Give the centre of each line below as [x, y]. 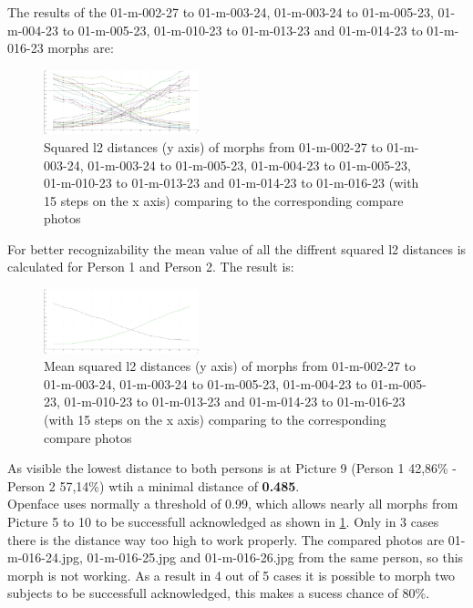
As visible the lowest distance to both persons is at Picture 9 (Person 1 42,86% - [232, 468]
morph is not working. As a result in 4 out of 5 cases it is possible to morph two [231, 575]
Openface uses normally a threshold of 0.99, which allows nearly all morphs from [233, 504]
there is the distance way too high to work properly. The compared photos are [226, 539]
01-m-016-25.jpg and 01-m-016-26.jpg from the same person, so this [275, 557]
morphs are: [81, 48]
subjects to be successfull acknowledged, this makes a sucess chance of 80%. [219, 593]
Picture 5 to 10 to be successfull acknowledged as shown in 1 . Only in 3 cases [223, 521]
